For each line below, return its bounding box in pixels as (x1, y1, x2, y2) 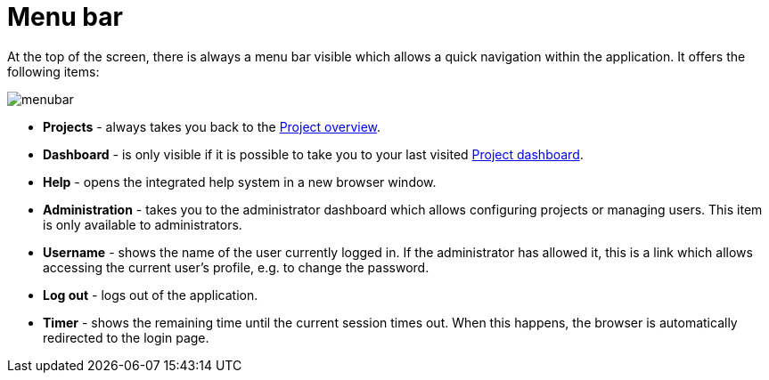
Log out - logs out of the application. (43, 287, 258, 303)
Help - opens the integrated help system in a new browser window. (43, 174, 437, 190)
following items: (7, 63, 100, 79)
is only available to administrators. (43, 216, 242, 232)
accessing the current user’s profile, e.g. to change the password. (43, 259, 429, 275)
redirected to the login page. (43, 329, 209, 345)
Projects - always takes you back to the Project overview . (43, 118, 381, 134)
